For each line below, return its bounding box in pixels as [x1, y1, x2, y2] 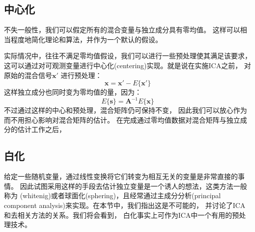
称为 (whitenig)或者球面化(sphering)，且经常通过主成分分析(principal [4, 190, 221, 201]
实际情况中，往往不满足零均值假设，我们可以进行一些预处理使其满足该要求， [4, 51, 252, 61]
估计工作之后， [17, 124, 66, 134]
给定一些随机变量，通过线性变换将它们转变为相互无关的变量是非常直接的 [4, 171, 238, 181]
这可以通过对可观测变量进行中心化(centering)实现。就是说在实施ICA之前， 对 [4, 60, 251, 70]
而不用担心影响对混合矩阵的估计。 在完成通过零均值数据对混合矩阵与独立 [4, 114, 240, 125]
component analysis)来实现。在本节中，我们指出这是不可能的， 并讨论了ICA [4, 200, 246, 210]
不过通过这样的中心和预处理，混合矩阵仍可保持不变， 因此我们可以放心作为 [4, 105, 247, 115]
